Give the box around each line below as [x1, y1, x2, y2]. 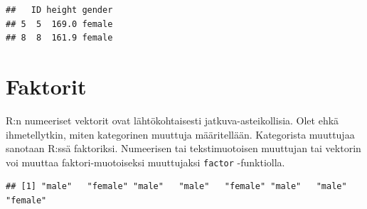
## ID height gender [6, 5, 113, 15]
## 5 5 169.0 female [6, 18, 113, 29]
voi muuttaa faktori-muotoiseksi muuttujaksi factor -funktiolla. [6, 154, 285, 169]
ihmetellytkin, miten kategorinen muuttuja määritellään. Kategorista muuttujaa [6, 127, 355, 141]
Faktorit [6, 71, 87, 100]
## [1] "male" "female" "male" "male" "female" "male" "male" [6, 181, 347, 192]
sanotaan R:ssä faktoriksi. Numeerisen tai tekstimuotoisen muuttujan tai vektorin [6, 141, 361, 156]
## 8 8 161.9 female [6, 33, 113, 43]
